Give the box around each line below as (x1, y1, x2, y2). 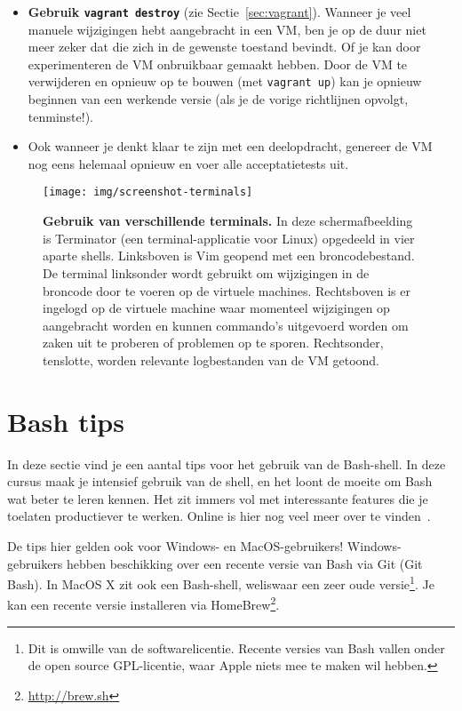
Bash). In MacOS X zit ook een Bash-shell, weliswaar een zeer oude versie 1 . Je (7, 572, 434, 593)
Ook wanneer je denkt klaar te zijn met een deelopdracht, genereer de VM (28, 137, 433, 156)
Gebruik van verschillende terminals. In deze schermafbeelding (43, 212, 413, 230)
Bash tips (7, 403, 124, 439)
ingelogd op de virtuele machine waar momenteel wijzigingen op (43, 299, 390, 317)
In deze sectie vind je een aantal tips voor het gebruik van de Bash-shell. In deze (7, 454, 446, 473)
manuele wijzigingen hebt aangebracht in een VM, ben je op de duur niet (28, 20, 426, 38)
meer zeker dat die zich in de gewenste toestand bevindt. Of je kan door (28, 37, 421, 56)
